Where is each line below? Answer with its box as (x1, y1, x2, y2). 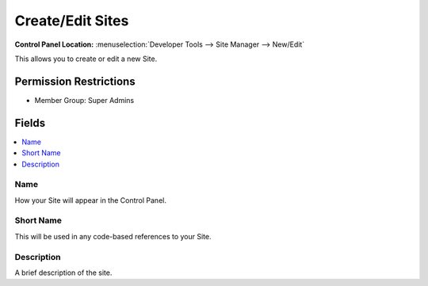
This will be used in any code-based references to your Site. (14, 231, 212, 241)
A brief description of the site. (14, 268, 113, 277)
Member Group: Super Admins (34, 95, 135, 105)
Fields (14, 116, 46, 130)
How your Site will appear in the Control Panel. (14, 195, 166, 205)
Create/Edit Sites (14, 12, 129, 29)
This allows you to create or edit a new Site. (14, 54, 158, 63)
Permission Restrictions (14, 74, 136, 88)
